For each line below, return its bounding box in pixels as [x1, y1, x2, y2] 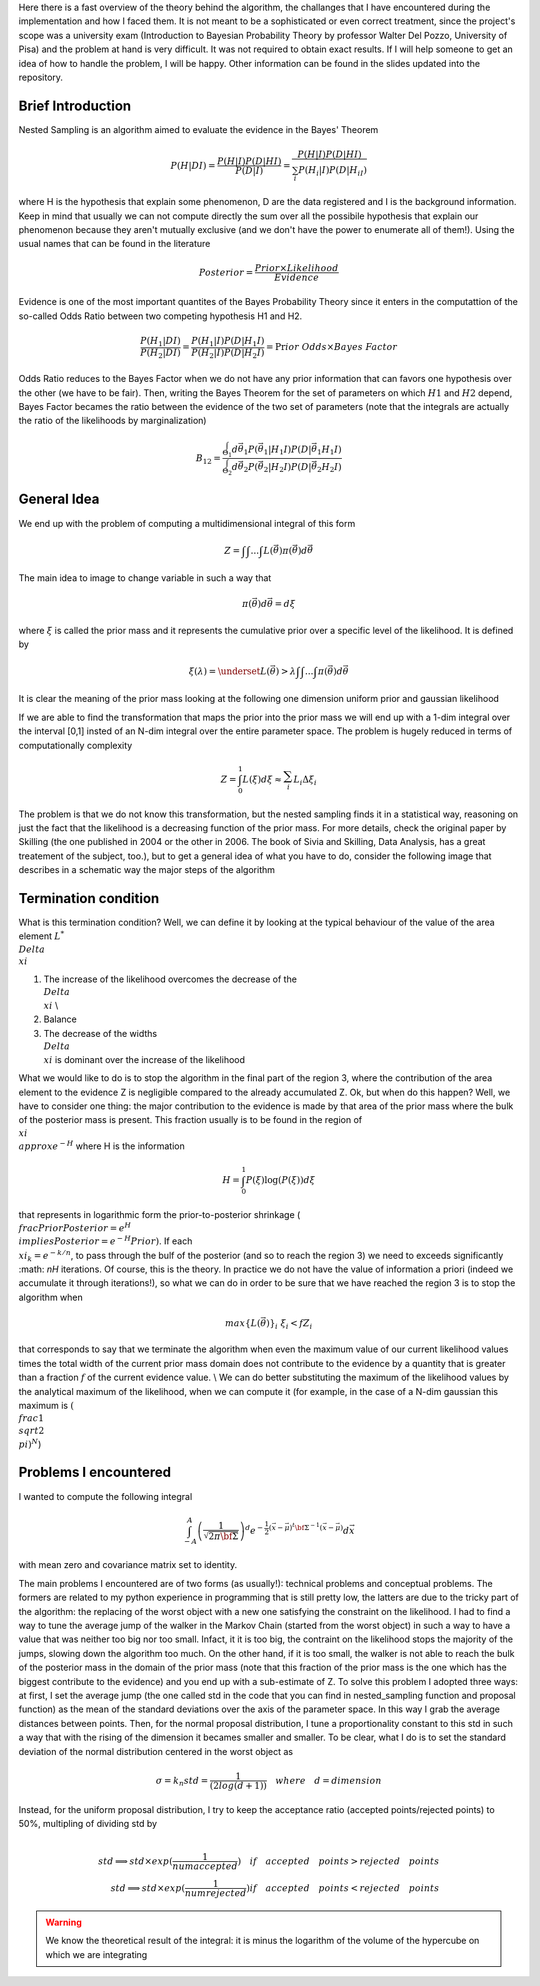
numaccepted [172, 1861, 239, 1872]
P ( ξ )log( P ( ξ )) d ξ [245, 1175, 315, 1186]
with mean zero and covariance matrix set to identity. [18, 1559, 238, 1571]
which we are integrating [45, 1948, 148, 1960]
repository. [18, 71, 64, 83]
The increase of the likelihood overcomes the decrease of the [43, 973, 297, 985]
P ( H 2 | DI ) [140, 346, 181, 360]
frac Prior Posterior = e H [18, 1220, 132, 1234]
